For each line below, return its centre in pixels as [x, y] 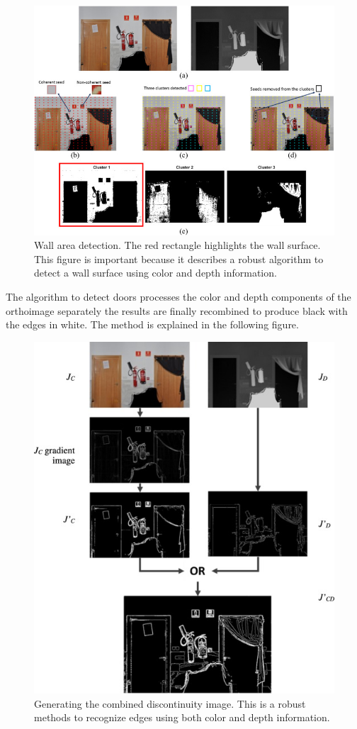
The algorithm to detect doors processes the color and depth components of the [178, 297]
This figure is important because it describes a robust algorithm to [179, 258]
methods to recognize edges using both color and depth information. [182, 717]
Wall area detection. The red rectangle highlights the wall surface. [177, 245]
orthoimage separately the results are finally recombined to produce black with [177, 310]
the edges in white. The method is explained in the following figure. [152, 324]
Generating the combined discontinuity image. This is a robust [170, 703]
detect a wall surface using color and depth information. [155, 273]
